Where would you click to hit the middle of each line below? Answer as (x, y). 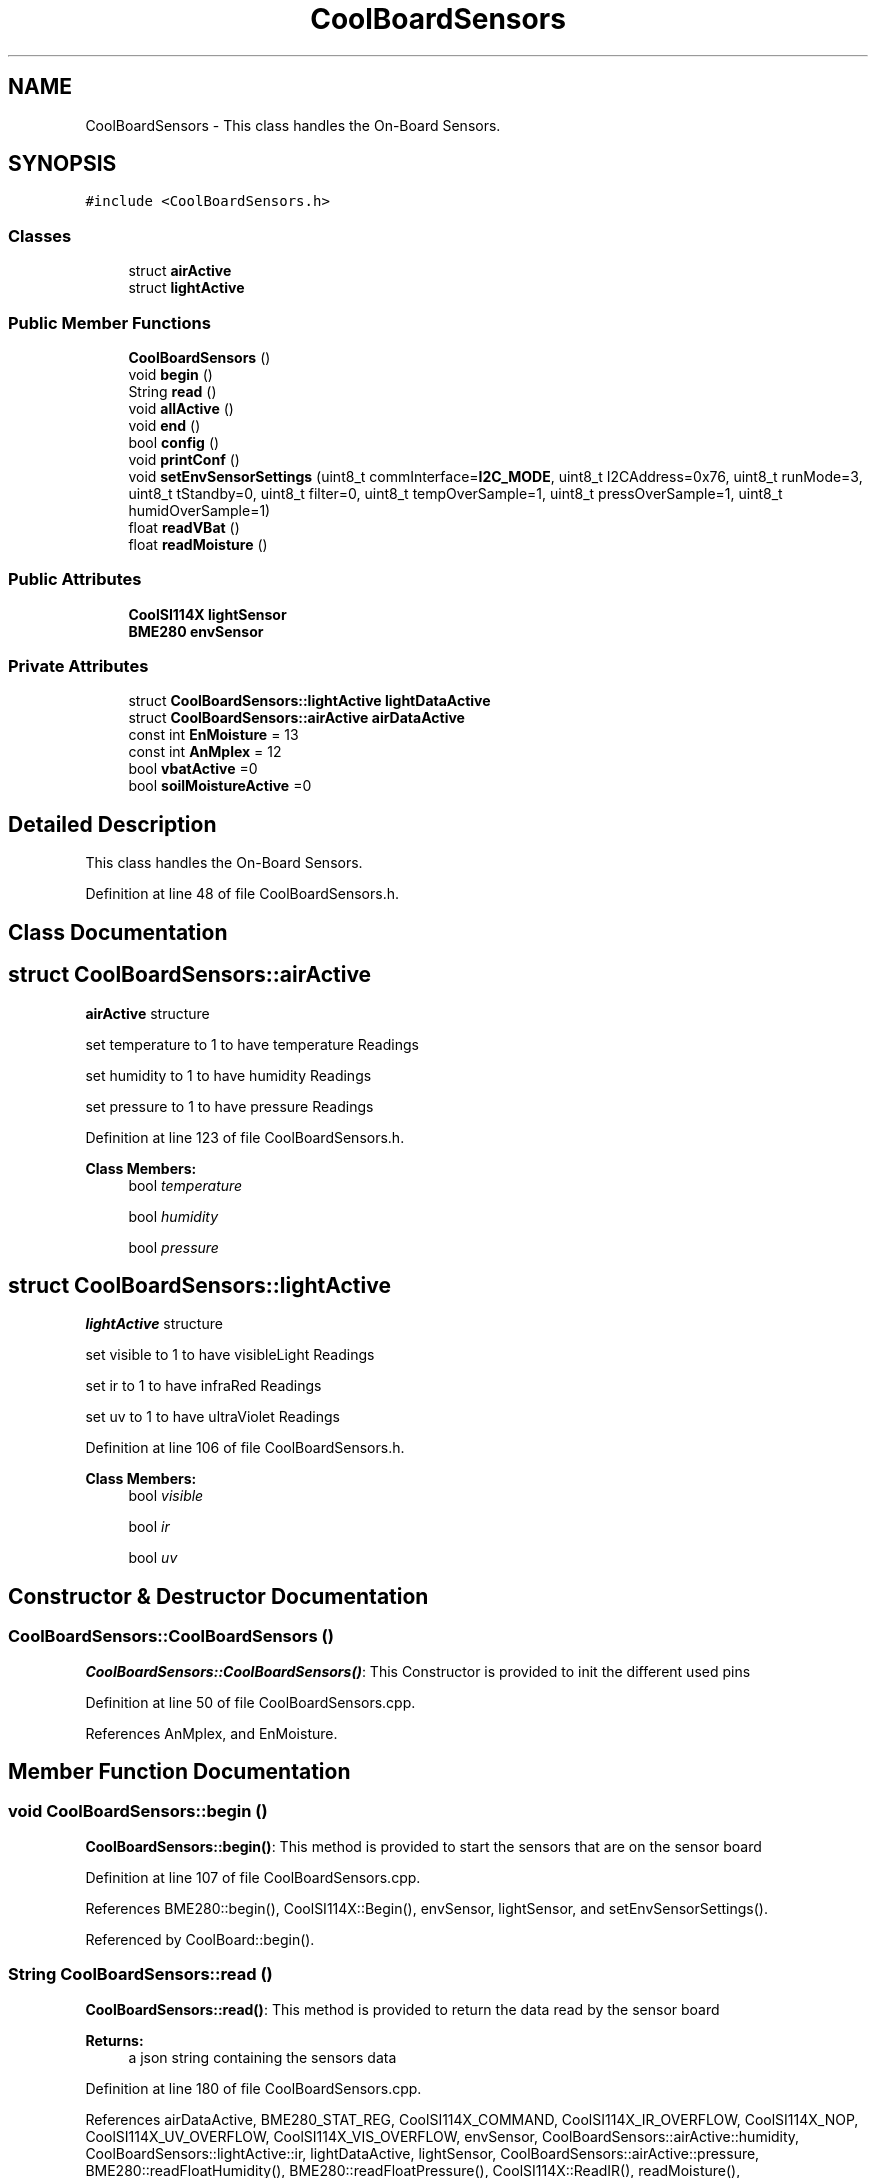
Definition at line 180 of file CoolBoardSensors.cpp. (253, 2088)
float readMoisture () (198, 544)
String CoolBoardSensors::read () (140, 1974)
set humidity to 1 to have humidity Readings (228, 1075)
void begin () (170, 374)
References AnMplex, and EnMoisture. (211, 1733)
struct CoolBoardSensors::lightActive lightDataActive (309, 701)
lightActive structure (154, 1324)
